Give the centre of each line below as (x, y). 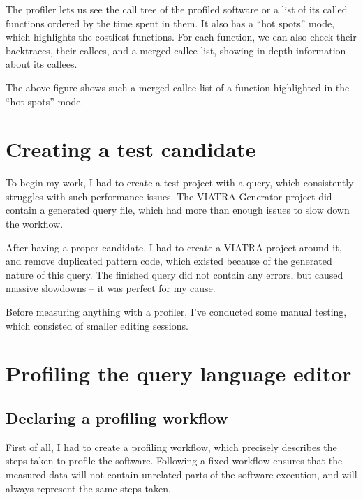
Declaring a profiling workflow (117, 417)
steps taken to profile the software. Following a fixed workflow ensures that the (174, 461)
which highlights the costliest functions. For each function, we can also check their (181, 37)
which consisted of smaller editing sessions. (97, 325)
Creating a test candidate (131, 149)
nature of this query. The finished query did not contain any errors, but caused (175, 274)
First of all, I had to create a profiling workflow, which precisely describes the (171, 447)
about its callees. (42, 64)
